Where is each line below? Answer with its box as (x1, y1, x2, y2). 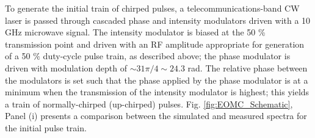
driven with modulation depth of (5, 61, 127, 74)
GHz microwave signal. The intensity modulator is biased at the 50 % (5, 26, 266, 38)
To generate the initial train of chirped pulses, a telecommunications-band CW (5, 2, 300, 14)
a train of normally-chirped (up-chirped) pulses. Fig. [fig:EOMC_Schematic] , (5, 97, 293, 110)
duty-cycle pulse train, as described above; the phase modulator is (43, 49, 291, 62)
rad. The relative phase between (187, 61, 308, 74)
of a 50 (5, 49, 31, 62)
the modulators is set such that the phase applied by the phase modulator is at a (5, 73, 308, 86)
